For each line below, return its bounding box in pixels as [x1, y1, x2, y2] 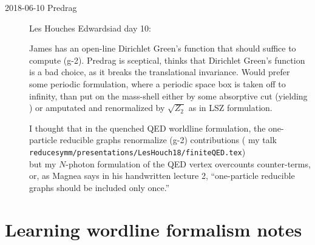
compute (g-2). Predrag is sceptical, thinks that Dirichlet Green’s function [29, 53, 305, 66]
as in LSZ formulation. [188, 101, 273, 114]
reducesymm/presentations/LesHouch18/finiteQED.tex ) [29, 145, 246, 158]
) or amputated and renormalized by [29, 101, 165, 114]
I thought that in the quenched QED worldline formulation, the [29, 121, 266, 134]
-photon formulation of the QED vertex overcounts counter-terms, [66, 157, 311, 170]
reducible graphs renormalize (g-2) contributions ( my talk [59, 133, 277, 146]
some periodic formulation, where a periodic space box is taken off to [29, 77, 286, 90]
